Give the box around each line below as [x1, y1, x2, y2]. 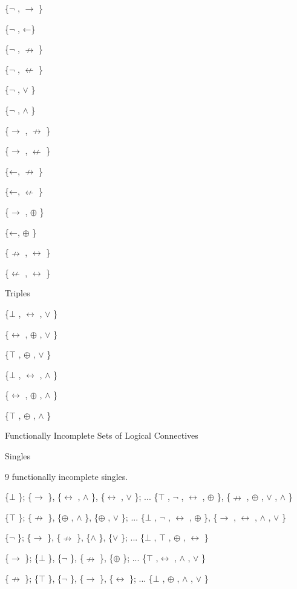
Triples [5, 287, 30, 299]
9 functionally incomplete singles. [5, 470, 128, 482]
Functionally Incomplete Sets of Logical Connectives [5, 429, 198, 442]
